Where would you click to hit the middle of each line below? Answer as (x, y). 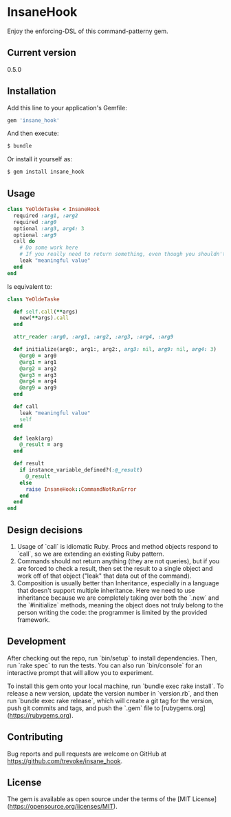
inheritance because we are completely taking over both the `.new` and (118, 598)
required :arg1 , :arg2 (46, 215)
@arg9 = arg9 (38, 388)
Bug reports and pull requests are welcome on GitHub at (87, 754)
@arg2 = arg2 (38, 369)
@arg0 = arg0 (38, 356)
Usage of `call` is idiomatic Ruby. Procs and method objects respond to (118, 546)
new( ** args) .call (44, 318)
